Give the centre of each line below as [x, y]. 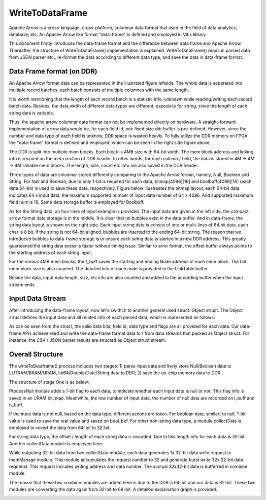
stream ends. [22, 285]
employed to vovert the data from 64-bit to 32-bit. [60, 428]
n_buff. [16, 405]
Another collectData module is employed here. [56, 443]
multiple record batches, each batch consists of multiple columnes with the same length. [99, 90]
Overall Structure [36, 354]
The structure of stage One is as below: [49, 382]
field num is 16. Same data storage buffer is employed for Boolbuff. [77, 202]
